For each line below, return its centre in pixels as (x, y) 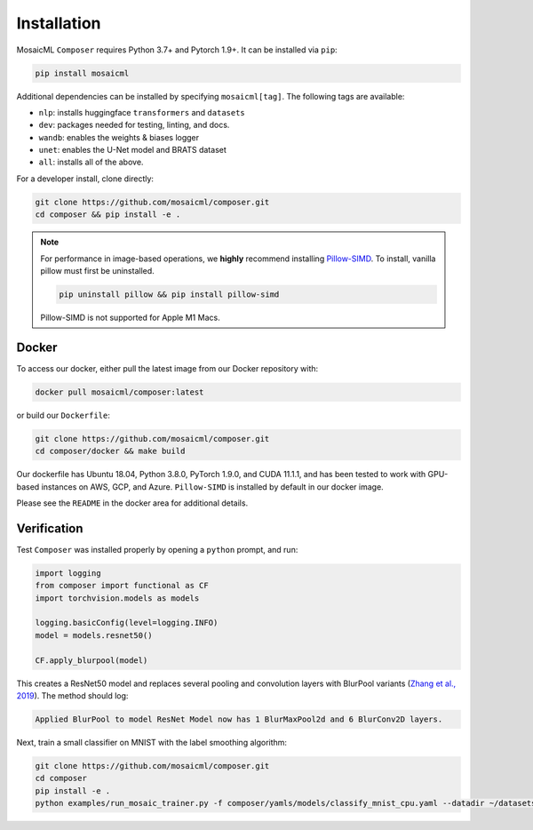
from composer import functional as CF (122, 586)
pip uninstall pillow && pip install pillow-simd (169, 294)
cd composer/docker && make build (110, 451)
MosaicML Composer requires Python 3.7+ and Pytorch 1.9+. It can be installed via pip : (177, 50)
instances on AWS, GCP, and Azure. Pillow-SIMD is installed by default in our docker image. (212, 487)
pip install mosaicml (82, 73)
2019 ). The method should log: (72, 695)
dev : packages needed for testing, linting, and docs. (134, 125)
